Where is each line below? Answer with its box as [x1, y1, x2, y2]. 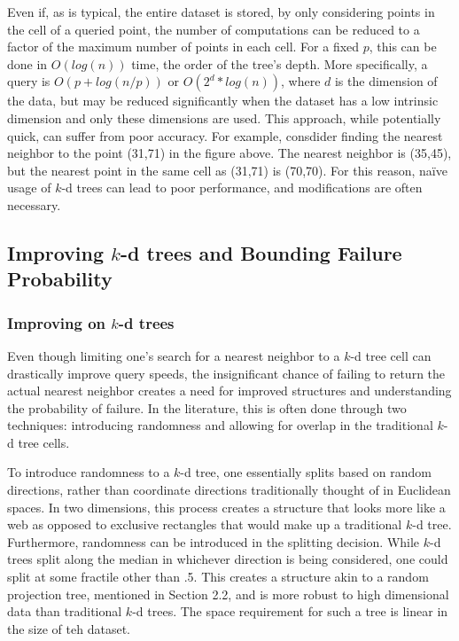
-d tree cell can [350, 346, 432, 364]
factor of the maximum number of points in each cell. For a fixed [7, 37, 360, 56]
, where [281, 72, 321, 90]
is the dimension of [334, 72, 438, 90]
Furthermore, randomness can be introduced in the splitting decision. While [7, 532, 420, 551]
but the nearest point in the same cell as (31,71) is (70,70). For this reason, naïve [7, 160, 447, 179]
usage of [7, 178, 51, 197]
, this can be [369, 37, 437, 56]
